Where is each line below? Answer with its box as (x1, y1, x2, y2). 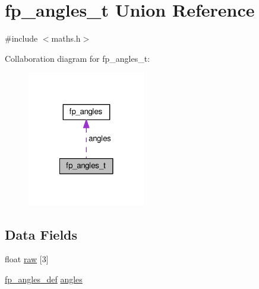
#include (5, 32, 38, 45)
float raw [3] (5, 253, 49, 265)
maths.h (51, 32, 81, 45)
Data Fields (5, 225, 78, 243)
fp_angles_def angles (5, 273, 83, 285)
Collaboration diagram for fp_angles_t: (5, 52, 150, 64)
